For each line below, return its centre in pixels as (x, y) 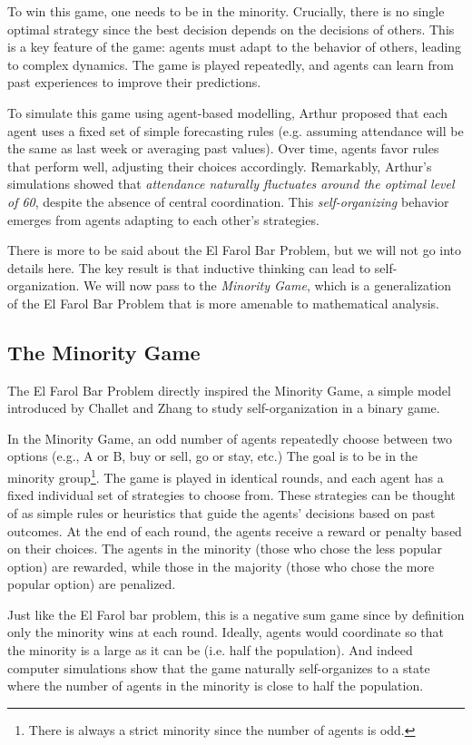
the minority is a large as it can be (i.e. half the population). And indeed (210, 650)
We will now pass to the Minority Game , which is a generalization (268, 285)
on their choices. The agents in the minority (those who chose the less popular (225, 549)
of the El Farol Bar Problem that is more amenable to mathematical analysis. (223, 303)
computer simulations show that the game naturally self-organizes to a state (219, 667)
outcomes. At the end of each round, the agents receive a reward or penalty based (235, 530)
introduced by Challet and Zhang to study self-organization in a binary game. (224, 408)
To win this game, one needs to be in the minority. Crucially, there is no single (226, 11)
